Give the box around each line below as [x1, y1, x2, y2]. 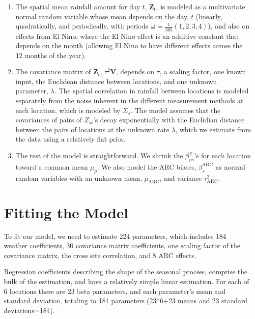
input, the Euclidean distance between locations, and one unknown [15, 76, 217, 86]
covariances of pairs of [15, 115, 82, 125]
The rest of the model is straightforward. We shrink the [15, 150, 183, 161]
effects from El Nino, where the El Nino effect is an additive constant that [15, 30, 239, 41]
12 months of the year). [15, 50, 86, 60]
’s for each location [194, 150, 251, 161]
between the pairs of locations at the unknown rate [15, 124, 170, 134]
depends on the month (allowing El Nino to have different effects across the [15, 40, 243, 51]
